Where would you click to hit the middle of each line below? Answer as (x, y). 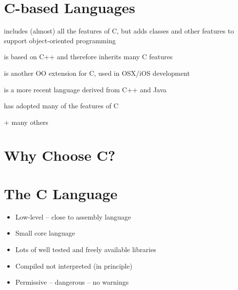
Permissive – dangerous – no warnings (72, 282)
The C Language (61, 193)
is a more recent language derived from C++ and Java (85, 89)
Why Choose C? (60, 155)
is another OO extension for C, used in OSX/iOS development (97, 73)
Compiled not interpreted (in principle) (74, 265)
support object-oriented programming (60, 40)
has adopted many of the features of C (61, 106)
